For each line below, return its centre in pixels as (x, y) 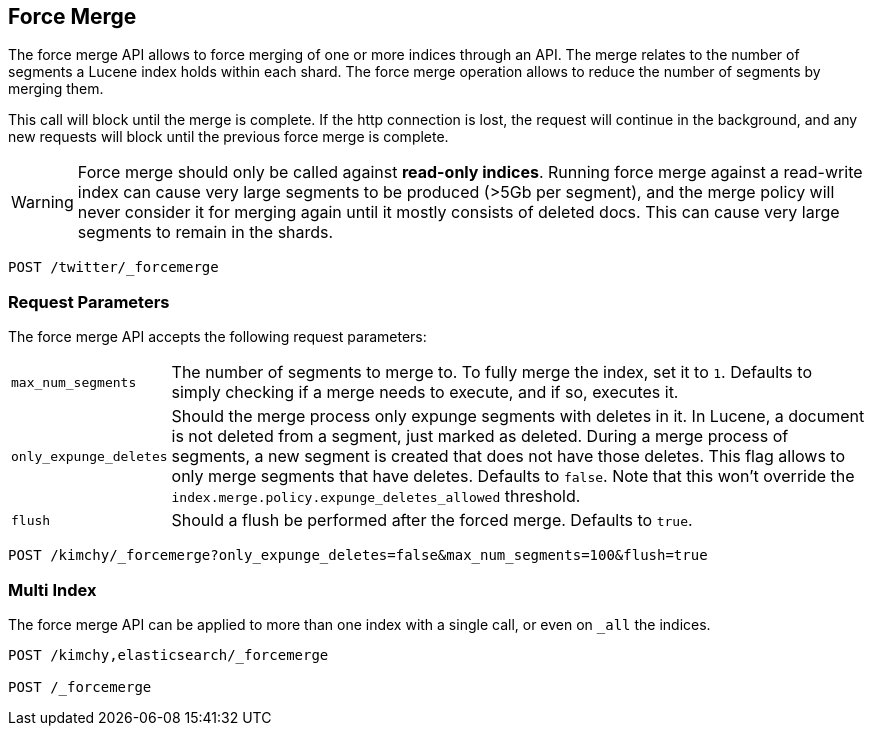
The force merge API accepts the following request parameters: (217, 337)
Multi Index (52, 589)
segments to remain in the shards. (205, 232)
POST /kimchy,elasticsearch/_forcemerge (168, 654)
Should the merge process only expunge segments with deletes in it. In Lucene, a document (518, 416)
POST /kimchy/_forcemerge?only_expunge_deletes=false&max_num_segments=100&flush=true (358, 555)
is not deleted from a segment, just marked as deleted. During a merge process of (480, 436)
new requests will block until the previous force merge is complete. (228, 137)
